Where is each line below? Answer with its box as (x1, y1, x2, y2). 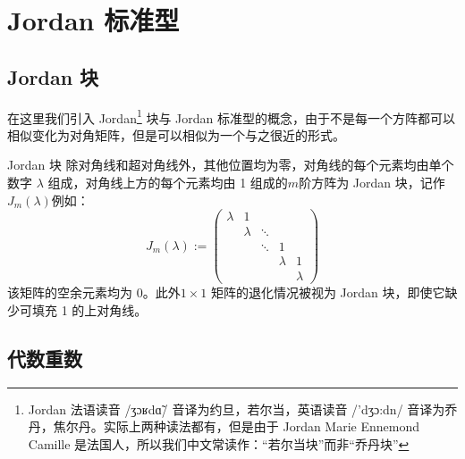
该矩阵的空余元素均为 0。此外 (7, 283, 181, 302)
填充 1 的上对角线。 (31, 301, 148, 320)
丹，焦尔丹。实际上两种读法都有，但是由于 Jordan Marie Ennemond (28, 417, 420, 436)
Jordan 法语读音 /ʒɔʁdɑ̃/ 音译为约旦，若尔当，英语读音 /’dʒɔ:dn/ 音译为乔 (28, 399, 458, 418)
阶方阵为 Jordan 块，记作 (299, 173, 445, 192)
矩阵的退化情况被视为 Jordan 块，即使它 (210, 283, 445, 302)
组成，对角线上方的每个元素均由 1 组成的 (47, 173, 288, 192)
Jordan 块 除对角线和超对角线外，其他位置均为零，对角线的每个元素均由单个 (7, 155, 454, 174)
